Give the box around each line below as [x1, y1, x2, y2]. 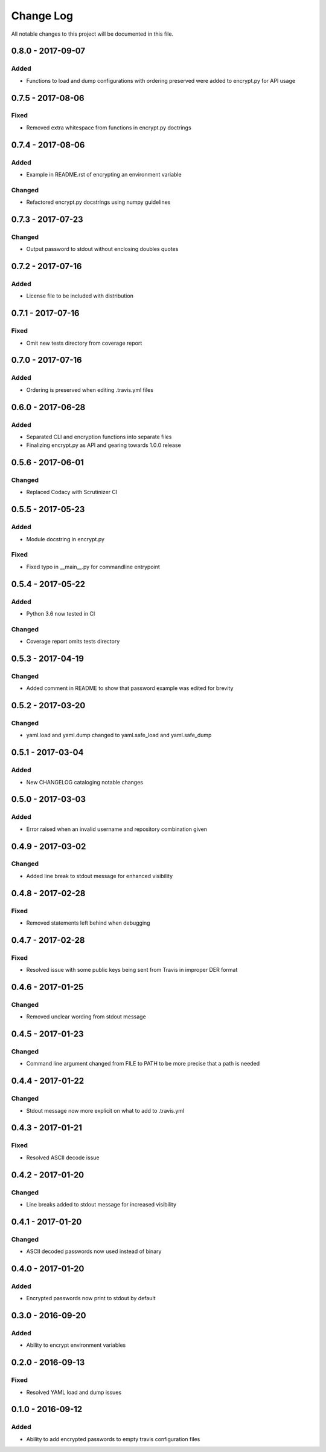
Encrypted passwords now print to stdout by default [26, 1295, 156, 1302]
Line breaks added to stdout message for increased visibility [26, 1200, 177, 1208]
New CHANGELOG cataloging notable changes [26, 778, 144, 786]
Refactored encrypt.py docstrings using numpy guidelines [26, 198, 171, 206]
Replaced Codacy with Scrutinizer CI [26, 489, 118, 496]
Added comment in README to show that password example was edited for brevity [26, 685, 234, 692]
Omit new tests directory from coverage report [26, 339, 142, 347]
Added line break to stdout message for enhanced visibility [26, 872, 173, 879]
